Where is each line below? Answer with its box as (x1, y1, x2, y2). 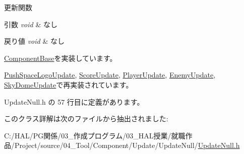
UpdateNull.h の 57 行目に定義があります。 (4, 96, 144, 107)
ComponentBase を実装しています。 (4, 52, 117, 63)
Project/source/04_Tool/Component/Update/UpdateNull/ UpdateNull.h (14, 140, 240, 150)
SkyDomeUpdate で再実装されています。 (4, 79, 133, 90)
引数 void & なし (4, 19, 57, 29)
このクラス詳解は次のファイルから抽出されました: (4, 113, 168, 124)
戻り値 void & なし (4, 36, 65, 46)
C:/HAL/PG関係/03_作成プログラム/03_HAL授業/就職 (4, 130, 186, 140)
